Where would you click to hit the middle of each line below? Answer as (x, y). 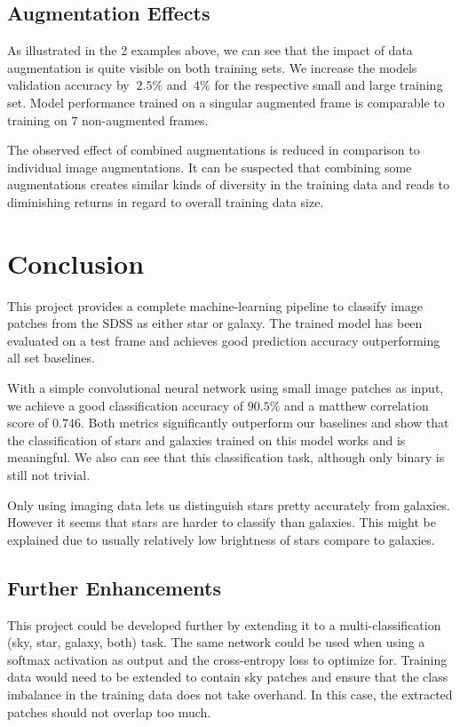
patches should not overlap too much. (109, 711)
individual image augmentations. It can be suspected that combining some (210, 167)
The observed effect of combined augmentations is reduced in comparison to (214, 150)
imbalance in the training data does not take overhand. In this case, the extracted (230, 694)
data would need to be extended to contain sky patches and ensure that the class (228, 677)
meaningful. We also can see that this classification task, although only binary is (226, 457)
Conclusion (76, 263)
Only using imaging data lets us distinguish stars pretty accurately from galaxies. (229, 504)
